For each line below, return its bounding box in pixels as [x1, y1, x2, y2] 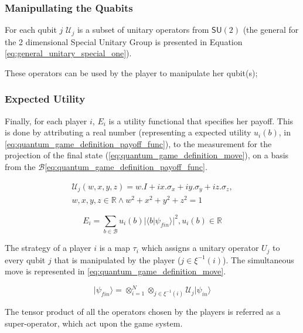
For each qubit [5, 23, 57, 36]
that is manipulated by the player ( [54, 253, 181, 266]
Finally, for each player [5, 114, 87, 127]
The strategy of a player [5, 242, 91, 254]
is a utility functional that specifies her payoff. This [108, 114, 294, 127]
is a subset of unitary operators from [77, 23, 209, 36]
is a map [99, 242, 130, 254]
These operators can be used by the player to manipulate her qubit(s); [5, 66, 258, 79]
